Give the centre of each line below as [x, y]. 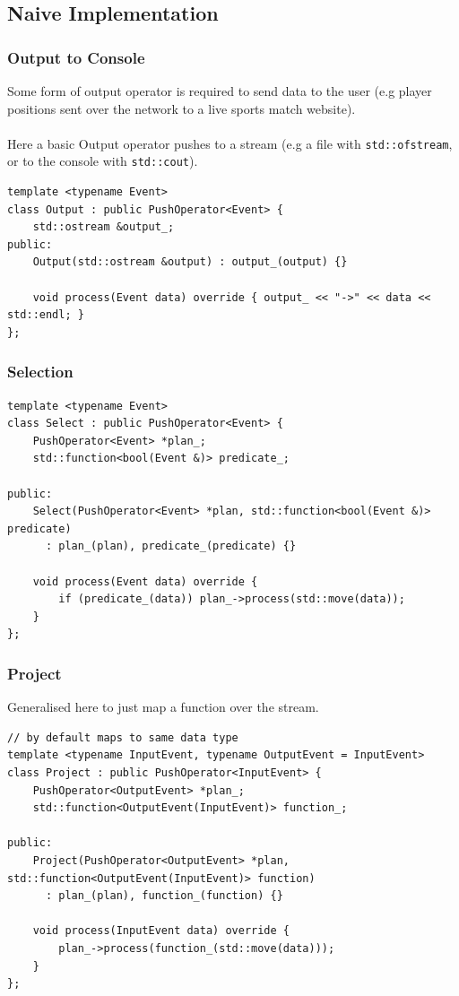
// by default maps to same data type [123, 737]
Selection [40, 372]
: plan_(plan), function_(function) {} [164, 896]
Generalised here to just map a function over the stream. [163, 707]
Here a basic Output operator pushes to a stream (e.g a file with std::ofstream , [230, 143]
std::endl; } [46, 315]
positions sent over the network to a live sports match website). [182, 108]
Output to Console [76, 57]
